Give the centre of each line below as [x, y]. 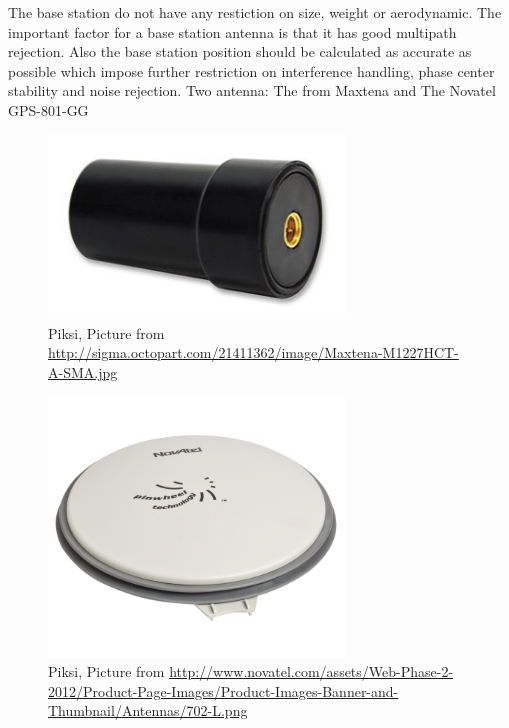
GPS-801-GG [48, 109]
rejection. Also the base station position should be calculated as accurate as [240, 51]
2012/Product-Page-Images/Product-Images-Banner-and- [223, 690]
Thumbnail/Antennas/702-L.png [148, 710]
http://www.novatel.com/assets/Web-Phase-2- [311, 671]
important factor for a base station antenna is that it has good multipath [232, 31]
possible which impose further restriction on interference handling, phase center [251, 70]
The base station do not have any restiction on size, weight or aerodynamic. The [255, 12]
